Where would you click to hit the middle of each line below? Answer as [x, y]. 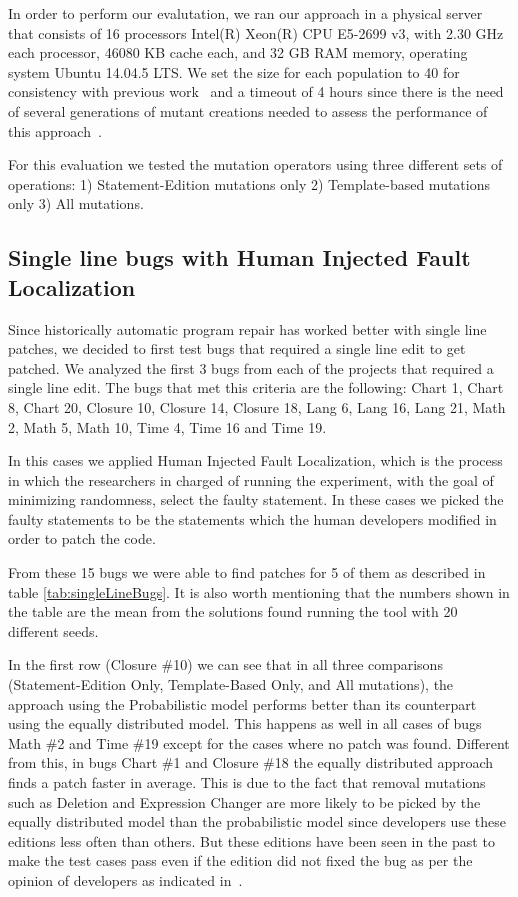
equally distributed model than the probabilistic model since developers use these [257, 821]
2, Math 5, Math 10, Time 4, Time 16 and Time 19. [167, 426]
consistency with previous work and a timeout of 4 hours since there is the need [256, 91]
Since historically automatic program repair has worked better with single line [247, 328]
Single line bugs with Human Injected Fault [239, 257]
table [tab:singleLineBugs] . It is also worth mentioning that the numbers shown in [259, 591]
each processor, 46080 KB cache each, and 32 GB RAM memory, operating [238, 52]
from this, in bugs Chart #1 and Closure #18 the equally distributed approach [251, 762]
